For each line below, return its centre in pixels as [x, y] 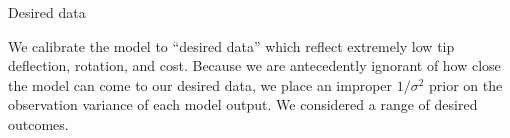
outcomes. [38, 123]
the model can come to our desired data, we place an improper [200, 84]
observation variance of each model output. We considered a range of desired [243, 104]
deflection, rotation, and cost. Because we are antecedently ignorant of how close [254, 65]
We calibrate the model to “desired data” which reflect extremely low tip [231, 45]
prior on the [466, 84]
